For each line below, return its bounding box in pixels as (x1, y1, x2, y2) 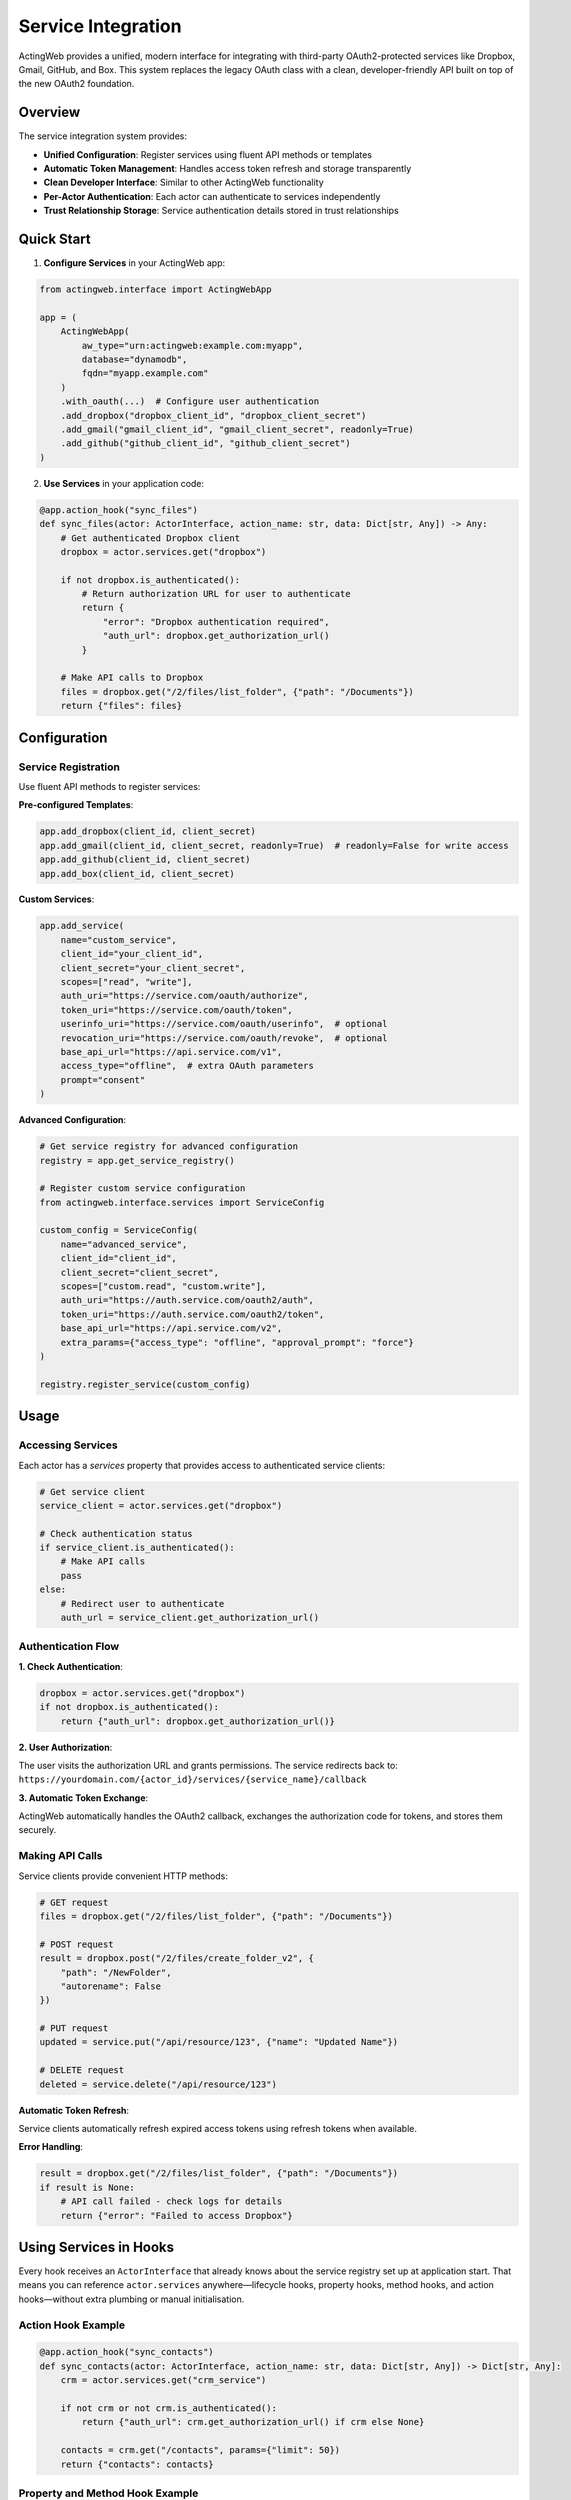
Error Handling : (18, 2141, 84, 2153)
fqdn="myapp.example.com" (81, 368, 209, 379)
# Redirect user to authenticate (60, 1598, 225, 1609)
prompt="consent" (60, 1074, 146, 1085)
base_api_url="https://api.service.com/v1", (60, 1046, 283, 1057)
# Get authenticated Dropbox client (60, 532, 240, 544)
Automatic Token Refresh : (18, 2104, 130, 2116)
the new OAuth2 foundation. (18, 78, 135, 90)
